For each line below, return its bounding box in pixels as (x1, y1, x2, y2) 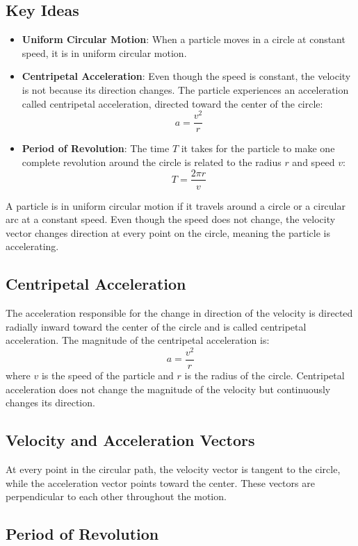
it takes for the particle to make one (181, 141, 335, 156)
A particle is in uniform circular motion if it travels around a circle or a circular (6, 198, 346, 213)
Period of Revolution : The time (22, 141, 170, 156)
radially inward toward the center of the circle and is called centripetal (6, 319, 307, 333)
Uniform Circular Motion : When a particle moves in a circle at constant (22, 32, 345, 47)
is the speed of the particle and (41, 368, 174, 383)
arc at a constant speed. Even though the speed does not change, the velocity (6, 212, 336, 226)
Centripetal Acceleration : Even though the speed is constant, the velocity (22, 69, 351, 83)
